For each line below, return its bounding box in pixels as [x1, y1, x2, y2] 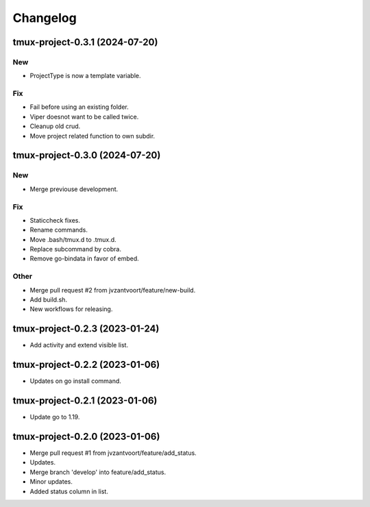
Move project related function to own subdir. [29, 132, 156, 140]
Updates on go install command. [29, 377, 121, 385]
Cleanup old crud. [29, 122, 81, 130]
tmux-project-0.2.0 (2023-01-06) [12, 430, 160, 442]
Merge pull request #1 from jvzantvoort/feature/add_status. [29, 449, 197, 457]
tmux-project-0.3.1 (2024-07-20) [12, 36, 158, 48]
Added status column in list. [29, 487, 109, 495]
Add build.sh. [29, 295, 68, 304]
